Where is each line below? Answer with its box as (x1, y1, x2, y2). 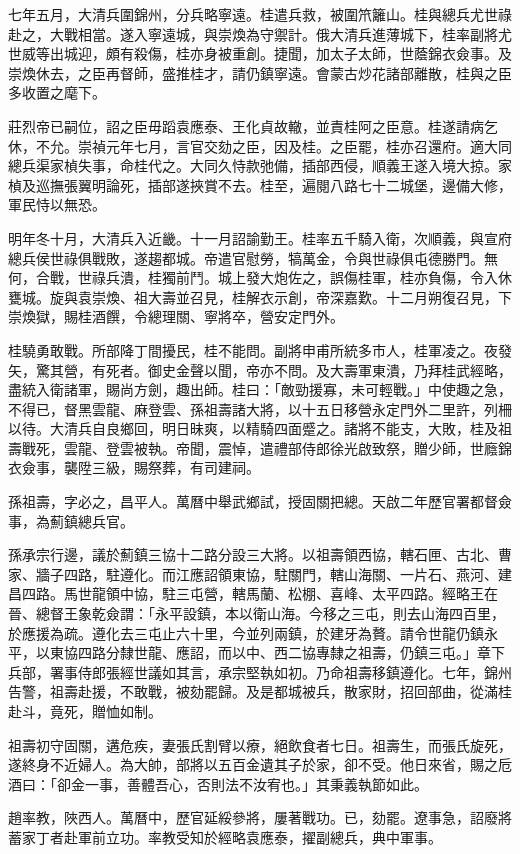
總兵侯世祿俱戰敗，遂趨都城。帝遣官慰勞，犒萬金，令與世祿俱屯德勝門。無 (8, 247, 498, 268)
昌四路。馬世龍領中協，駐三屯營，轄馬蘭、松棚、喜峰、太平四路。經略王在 (8, 583, 498, 604)
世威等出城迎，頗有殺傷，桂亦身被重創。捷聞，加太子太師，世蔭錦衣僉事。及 (8, 43, 512, 64)
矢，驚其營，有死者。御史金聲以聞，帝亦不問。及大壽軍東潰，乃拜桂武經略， (8, 359, 512, 380)
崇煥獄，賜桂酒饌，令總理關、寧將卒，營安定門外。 (8, 306, 344, 327)
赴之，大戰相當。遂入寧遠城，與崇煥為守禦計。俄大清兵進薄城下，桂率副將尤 (8, 23, 512, 44)
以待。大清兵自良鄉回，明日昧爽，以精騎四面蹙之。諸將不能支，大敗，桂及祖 (8, 418, 512, 439)
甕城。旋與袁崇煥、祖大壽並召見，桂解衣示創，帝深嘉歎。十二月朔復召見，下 (8, 286, 512, 307)
